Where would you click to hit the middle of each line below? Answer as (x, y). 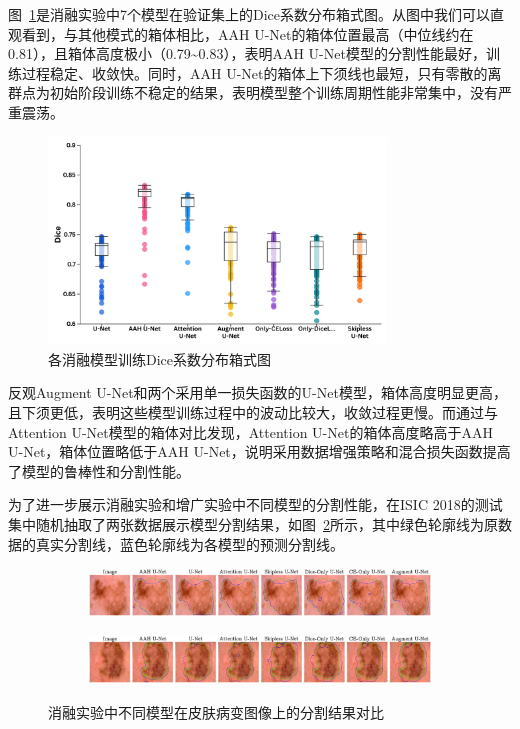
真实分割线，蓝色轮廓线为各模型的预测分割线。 (189, 543)
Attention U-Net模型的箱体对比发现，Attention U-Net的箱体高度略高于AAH (250, 431)
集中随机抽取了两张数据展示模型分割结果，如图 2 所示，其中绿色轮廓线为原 (253, 523)
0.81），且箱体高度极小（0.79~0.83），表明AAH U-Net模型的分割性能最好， (247, 53)
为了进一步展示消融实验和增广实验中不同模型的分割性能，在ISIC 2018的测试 (255, 504)
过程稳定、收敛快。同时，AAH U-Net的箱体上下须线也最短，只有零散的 (254, 72)
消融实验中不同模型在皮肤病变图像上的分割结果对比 (216, 711)
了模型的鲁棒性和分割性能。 (99, 470)
